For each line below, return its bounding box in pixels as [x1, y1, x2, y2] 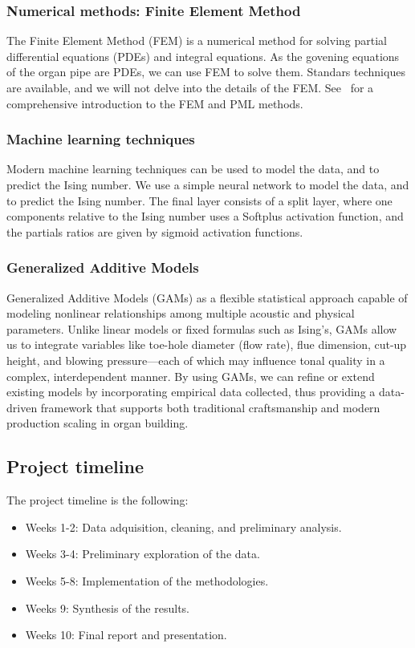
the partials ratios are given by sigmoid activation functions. [6, 223, 303, 240]
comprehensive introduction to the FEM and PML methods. [6, 95, 303, 111]
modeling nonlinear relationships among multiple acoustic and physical [6, 305, 355, 322]
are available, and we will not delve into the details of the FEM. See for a [6, 79, 374, 95]
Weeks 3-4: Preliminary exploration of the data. [25, 545, 260, 562]
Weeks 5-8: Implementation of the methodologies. [25, 572, 269, 589]
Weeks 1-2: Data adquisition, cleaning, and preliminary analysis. [25, 518, 342, 535]
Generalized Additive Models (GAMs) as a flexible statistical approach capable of [6, 289, 408, 306]
